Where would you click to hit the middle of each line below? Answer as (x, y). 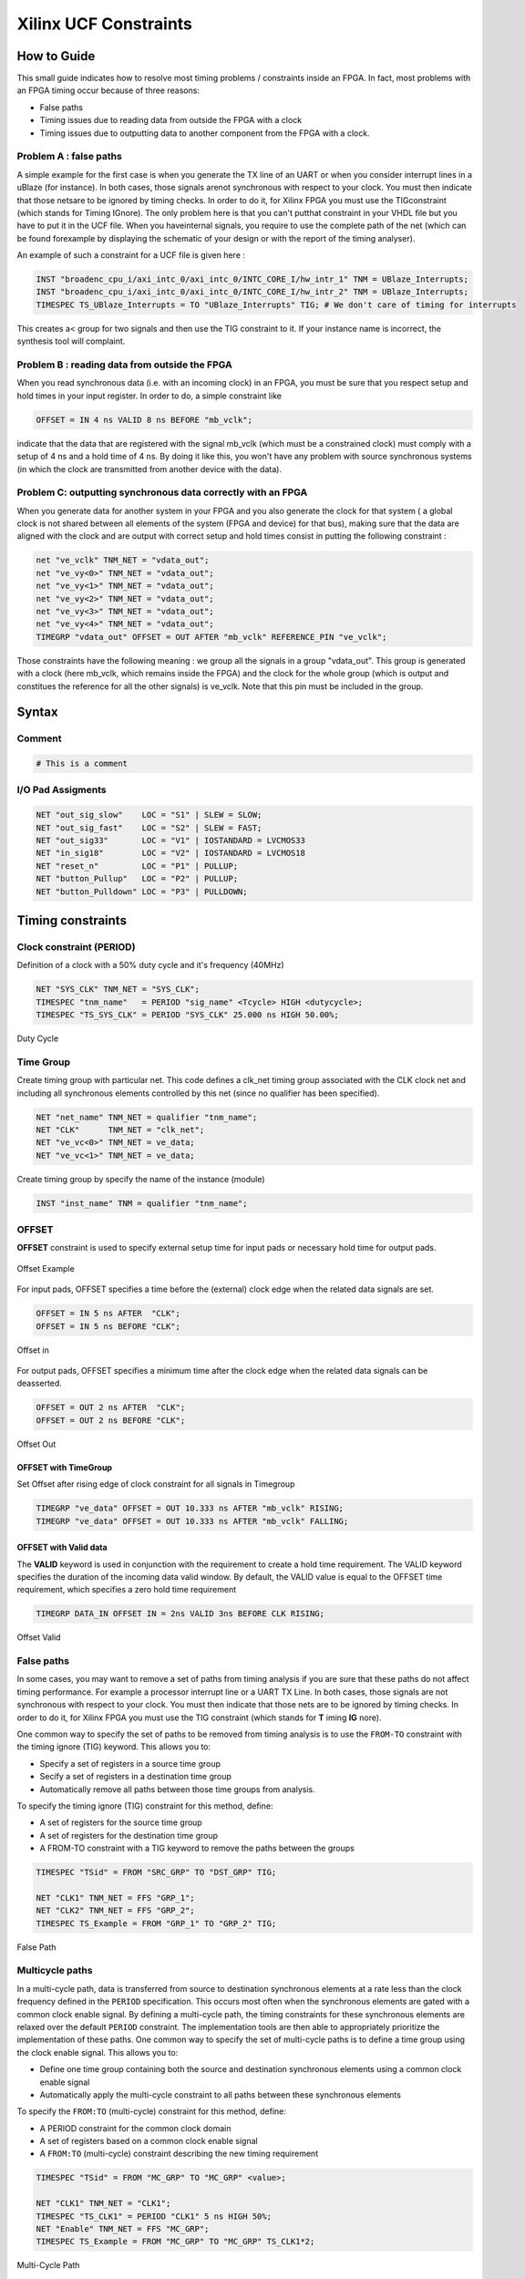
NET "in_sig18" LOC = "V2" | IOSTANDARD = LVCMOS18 (170, 853)
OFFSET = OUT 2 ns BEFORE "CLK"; (111, 1420)
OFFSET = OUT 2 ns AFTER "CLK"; (111, 1408)
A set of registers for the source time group (121, 1822)
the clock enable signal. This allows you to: (98, 2052)
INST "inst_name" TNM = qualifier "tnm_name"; (142, 1203)
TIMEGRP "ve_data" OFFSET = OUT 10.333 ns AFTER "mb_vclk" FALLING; (192, 1521)
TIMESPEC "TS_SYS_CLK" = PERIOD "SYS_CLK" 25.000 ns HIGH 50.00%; (187, 1015)
